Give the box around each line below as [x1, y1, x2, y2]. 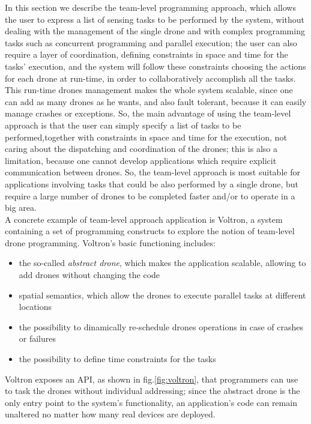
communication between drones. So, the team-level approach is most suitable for [5, 166, 300, 178]
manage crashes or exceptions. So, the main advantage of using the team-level [5, 107, 291, 120]
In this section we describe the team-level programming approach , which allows [5, 1, 296, 13]
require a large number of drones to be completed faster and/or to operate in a [5, 189, 295, 202]
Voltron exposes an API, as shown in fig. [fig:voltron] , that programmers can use [5, 372, 298, 385]
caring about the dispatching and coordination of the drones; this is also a [5, 142, 277, 155]
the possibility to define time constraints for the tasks [19, 353, 216, 365]
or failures [19, 332, 56, 345]
